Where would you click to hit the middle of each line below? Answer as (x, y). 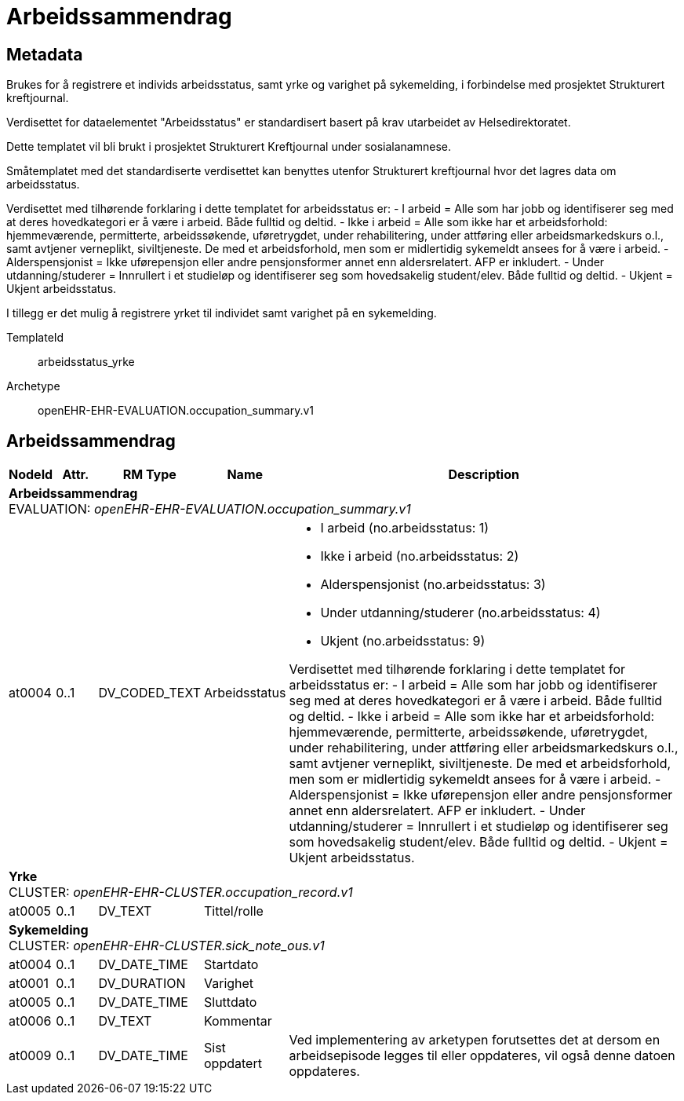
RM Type (149, 475)
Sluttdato (231, 1002)
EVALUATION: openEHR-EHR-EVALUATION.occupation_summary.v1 (210, 509)
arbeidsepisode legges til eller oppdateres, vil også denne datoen (482, 1056)
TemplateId (35, 338)
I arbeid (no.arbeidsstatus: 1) (405, 528)
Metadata (45, 54)
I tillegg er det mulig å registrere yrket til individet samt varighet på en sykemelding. (222, 313)
